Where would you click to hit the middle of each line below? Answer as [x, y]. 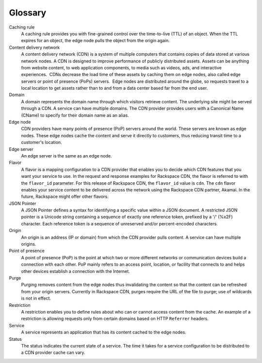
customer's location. [42, 142]
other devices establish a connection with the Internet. [76, 271]
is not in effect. [36, 299]
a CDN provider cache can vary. [53, 353]
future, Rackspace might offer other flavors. [65, 197]
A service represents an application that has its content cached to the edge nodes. [104, 332]
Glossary [28, 13]
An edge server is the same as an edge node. [66, 156]
